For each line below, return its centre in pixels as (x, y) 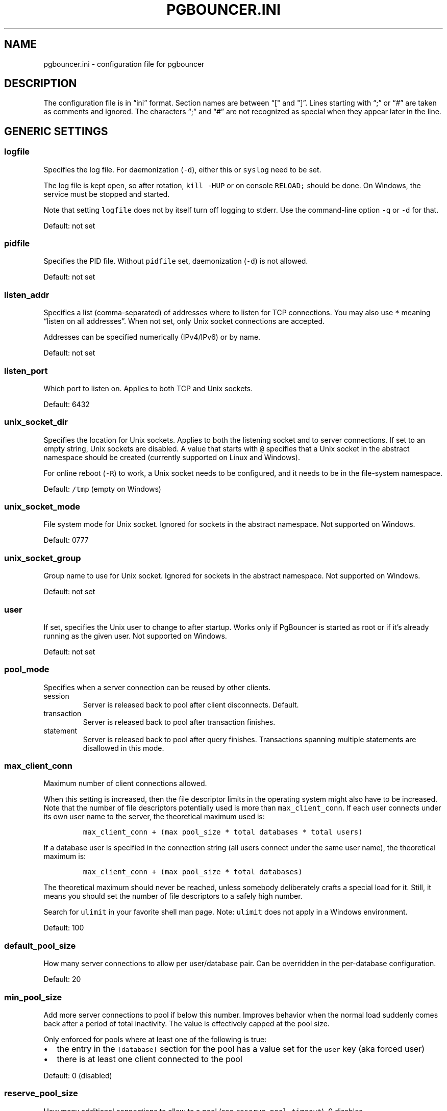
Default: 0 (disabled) (78, 1075)
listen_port (26, 371)
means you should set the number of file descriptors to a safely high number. (173, 896)
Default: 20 (62, 979)
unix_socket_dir (36, 422)
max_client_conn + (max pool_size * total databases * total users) (223, 832)
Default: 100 (64, 928)
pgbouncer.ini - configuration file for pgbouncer (124, 64)
